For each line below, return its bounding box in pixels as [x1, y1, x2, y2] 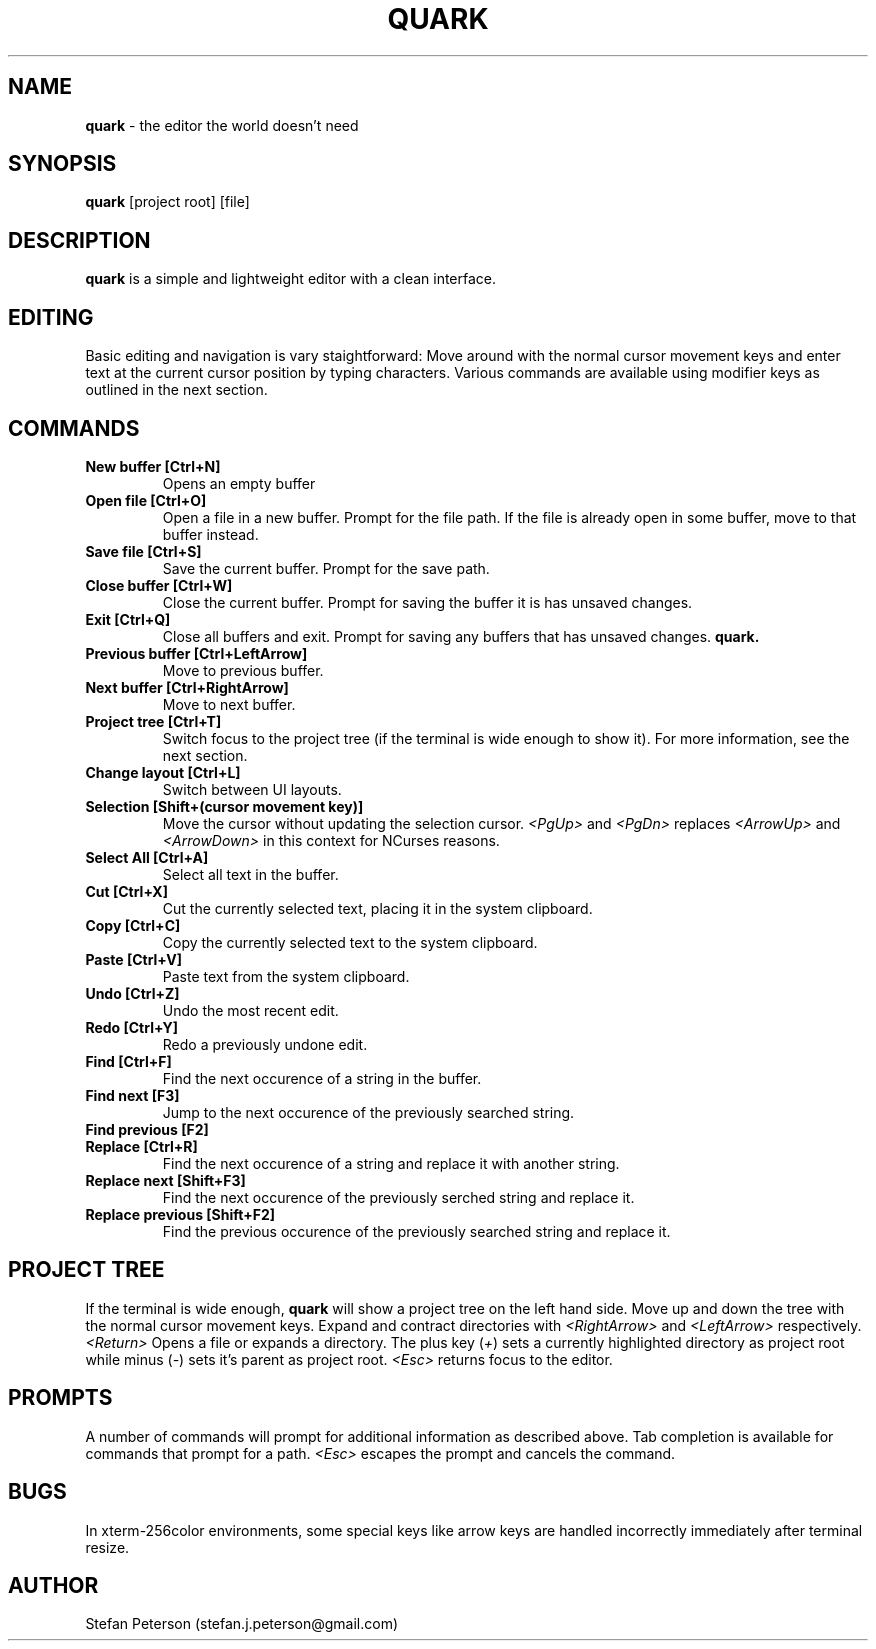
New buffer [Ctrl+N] [85, 457, 221, 475]
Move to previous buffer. [162, 661, 324, 679]
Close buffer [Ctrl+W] [85, 576, 233, 594]
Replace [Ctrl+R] [85, 1137, 198, 1155]
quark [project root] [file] [85, 193, 250, 211]
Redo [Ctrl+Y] [85, 1018, 179, 1036]
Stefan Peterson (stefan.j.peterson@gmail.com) [85, 1615, 399, 1633]
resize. [85, 1538, 130, 1556]
